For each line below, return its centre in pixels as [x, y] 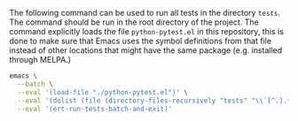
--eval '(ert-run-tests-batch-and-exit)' [95, 109]
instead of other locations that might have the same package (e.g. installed [146, 50]
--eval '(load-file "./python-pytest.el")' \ [103, 92]
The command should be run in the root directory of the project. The [134, 22]
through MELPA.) [40, 60]
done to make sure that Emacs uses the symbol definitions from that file [141, 41]
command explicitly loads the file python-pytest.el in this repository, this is [146, 31]
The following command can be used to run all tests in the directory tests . [145, 13]
